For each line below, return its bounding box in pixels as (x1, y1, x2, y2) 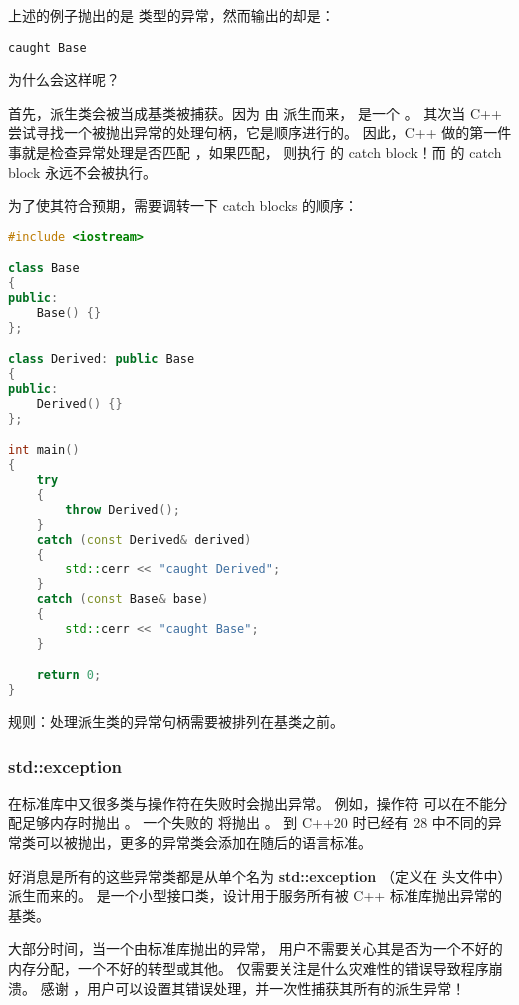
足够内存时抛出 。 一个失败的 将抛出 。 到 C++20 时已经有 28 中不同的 (21, 812, 488, 833)
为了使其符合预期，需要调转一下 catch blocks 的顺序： (8, 195, 359, 216)
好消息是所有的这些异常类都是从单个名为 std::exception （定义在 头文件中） (8, 865, 512, 886)
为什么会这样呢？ (8, 69, 120, 90)
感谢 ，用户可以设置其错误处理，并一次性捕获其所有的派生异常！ (40, 977, 466, 998)
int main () (8, 443, 80, 458)
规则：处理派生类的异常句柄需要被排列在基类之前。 (8, 711, 344, 732)
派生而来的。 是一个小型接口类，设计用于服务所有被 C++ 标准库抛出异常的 (8, 885, 502, 906)
